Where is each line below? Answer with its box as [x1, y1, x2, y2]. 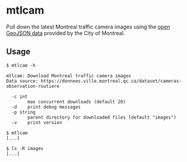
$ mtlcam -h [6, 62, 36, 68]
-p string [11, 109, 36, 115]
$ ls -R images [6, 145, 44, 151]
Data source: [6, 78, 39, 84]
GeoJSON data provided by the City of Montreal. [6, 29, 125, 36]
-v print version [11, 119, 62, 125]
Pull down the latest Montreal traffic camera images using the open [6, 23, 170, 30]
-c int [11, 93, 28, 100]
